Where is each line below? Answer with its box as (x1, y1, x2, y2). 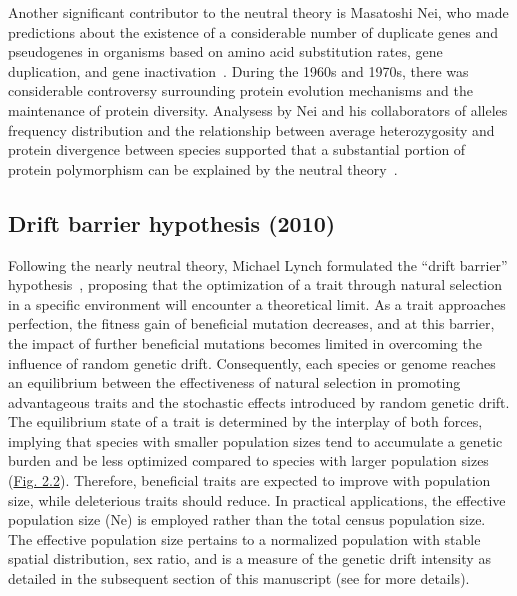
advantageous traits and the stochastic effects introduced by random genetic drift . (8, 391, 510, 412)
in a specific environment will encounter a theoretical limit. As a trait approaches (8, 293, 506, 314)
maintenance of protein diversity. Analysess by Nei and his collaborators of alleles (8, 99, 508, 120)
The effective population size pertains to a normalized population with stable (8, 528, 481, 549)
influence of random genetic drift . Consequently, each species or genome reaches (8, 352, 496, 373)
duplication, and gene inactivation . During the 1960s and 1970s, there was (8, 60, 469, 81)
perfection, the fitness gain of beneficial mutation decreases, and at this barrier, (8, 313, 495, 334)
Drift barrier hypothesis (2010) (8, 207, 336, 238)
